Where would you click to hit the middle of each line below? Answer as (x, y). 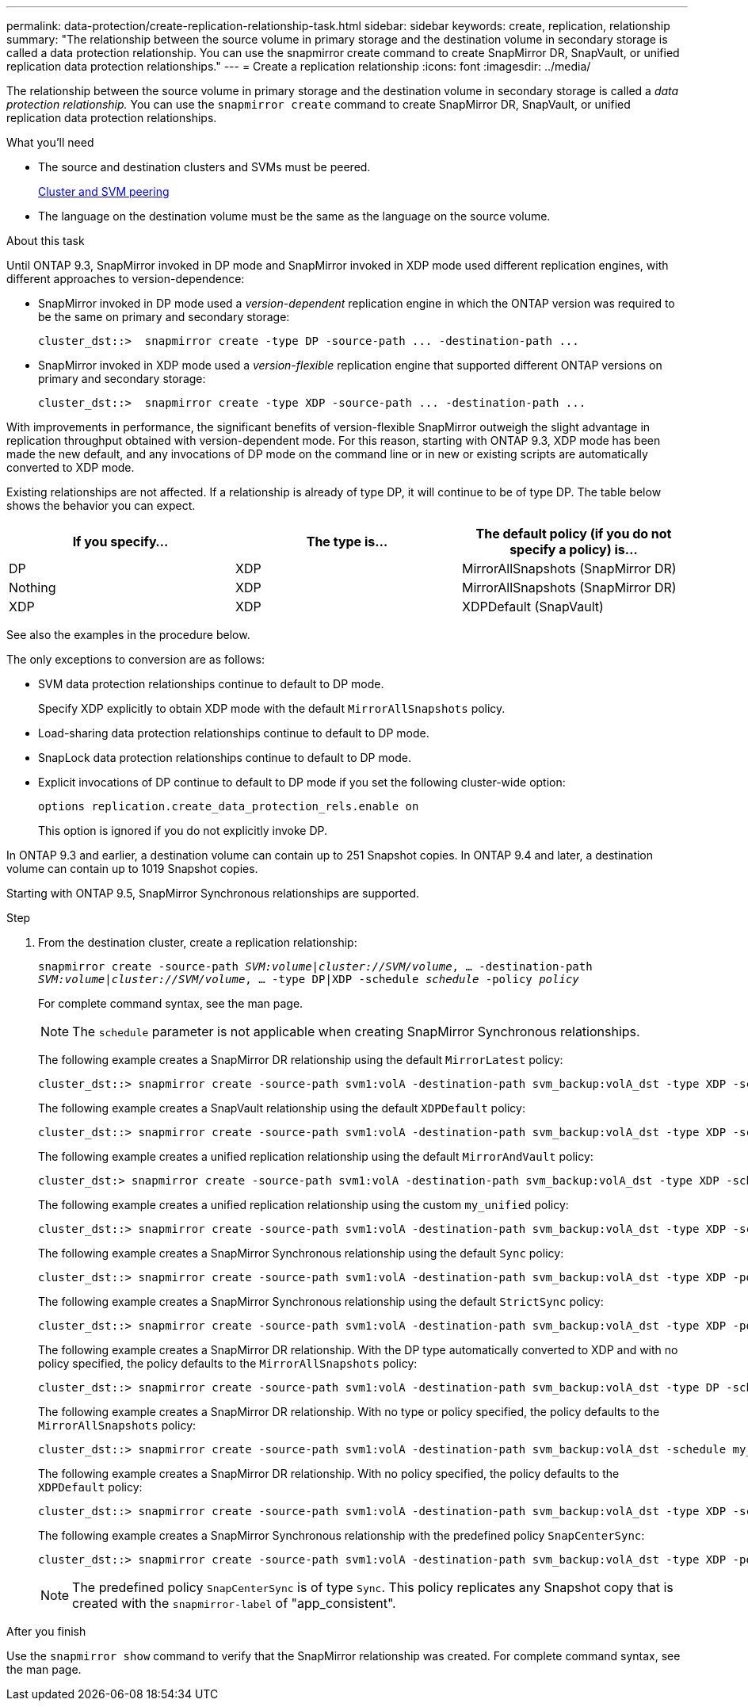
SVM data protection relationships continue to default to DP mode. (211, 684)
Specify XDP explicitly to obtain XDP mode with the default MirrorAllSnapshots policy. (272, 708)
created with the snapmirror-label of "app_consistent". (234, 1603)
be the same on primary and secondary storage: (164, 317)
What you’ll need (50, 142)
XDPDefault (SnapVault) (532, 607)
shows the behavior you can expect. (101, 505)
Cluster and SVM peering (104, 191)
